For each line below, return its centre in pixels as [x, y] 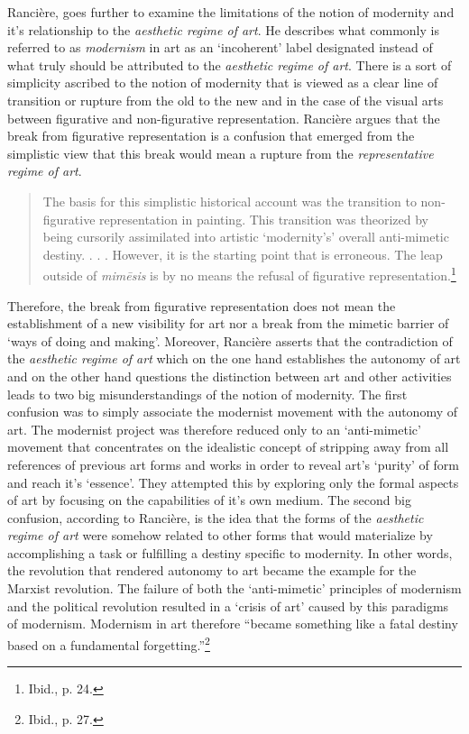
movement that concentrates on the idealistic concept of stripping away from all [228, 447]
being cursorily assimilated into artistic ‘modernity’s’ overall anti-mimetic [246, 237]
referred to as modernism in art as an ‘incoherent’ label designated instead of [220, 47]
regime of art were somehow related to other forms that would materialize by [220, 535]
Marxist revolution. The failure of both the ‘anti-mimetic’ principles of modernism [234, 588]
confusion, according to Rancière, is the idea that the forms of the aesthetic [216, 517]
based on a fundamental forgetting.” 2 [109, 643]
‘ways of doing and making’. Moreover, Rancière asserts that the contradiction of [230, 340]
